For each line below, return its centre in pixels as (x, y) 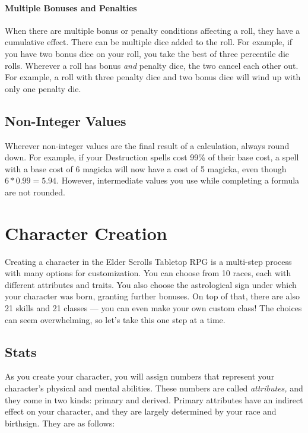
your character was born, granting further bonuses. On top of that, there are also (152, 296)
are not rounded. (35, 192)
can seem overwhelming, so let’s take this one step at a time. (115, 319)
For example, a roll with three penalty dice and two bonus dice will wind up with (153, 77)
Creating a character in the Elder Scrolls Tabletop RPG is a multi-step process (148, 261)
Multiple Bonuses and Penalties (71, 7)
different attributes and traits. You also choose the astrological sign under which (151, 284)
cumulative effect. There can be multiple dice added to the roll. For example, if (149, 42)
